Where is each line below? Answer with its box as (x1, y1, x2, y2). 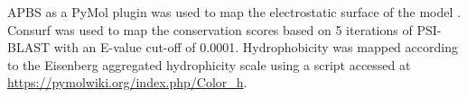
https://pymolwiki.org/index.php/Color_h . (7, 73, 248, 92)
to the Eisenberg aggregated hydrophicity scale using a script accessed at (7, 55, 411, 74)
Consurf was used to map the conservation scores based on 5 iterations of (7, 20, 413, 39)
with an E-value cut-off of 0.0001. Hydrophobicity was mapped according (53, 38, 458, 57)
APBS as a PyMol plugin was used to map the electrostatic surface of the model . (7, 3, 461, 21)
